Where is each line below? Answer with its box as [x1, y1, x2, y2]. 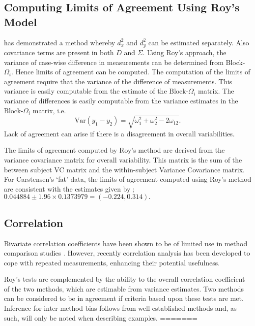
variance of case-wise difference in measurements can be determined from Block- [4, 57, 245, 67]
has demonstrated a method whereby [4, 37, 115, 47]
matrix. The [198, 86, 234, 96]
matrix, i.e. [32, 105, 66, 115]
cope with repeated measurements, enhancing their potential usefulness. [4, 257, 220, 267]
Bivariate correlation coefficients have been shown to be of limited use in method [4, 238, 248, 248]
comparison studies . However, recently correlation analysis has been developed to [4, 248, 250, 258]
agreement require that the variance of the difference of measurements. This [4, 76, 232, 86]
